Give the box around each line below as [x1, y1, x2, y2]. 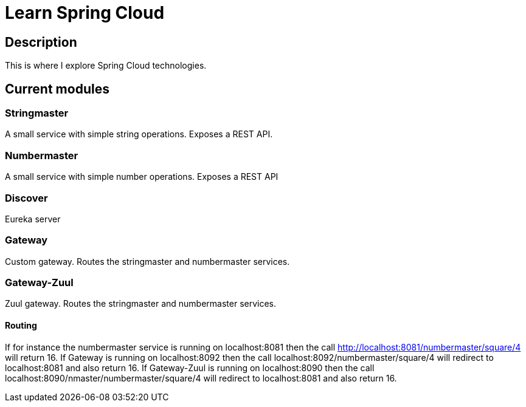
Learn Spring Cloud [5, 2, 165, 23]
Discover [5, 191, 48, 204]
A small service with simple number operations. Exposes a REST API [5, 171, 279, 182]
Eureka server [5, 213, 61, 224]
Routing [5, 320, 37, 330]
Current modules [5, 81, 109, 97]
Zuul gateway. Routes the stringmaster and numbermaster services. [5, 298, 277, 309]
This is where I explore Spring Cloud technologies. [5, 60, 207, 71]
